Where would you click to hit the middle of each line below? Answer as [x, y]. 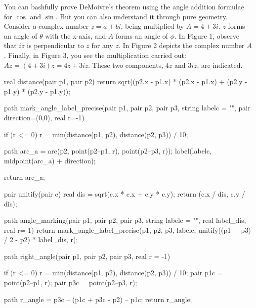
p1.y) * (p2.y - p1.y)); [37, 91]
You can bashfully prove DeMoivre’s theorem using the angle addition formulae [124, 6]
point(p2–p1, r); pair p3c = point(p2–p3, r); [71, 282]
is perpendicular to [55, 45]
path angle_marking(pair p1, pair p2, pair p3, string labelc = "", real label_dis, [125, 220]
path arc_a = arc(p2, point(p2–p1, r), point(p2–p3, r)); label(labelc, [108, 151]
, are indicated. [220, 65]
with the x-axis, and [76, 35]
